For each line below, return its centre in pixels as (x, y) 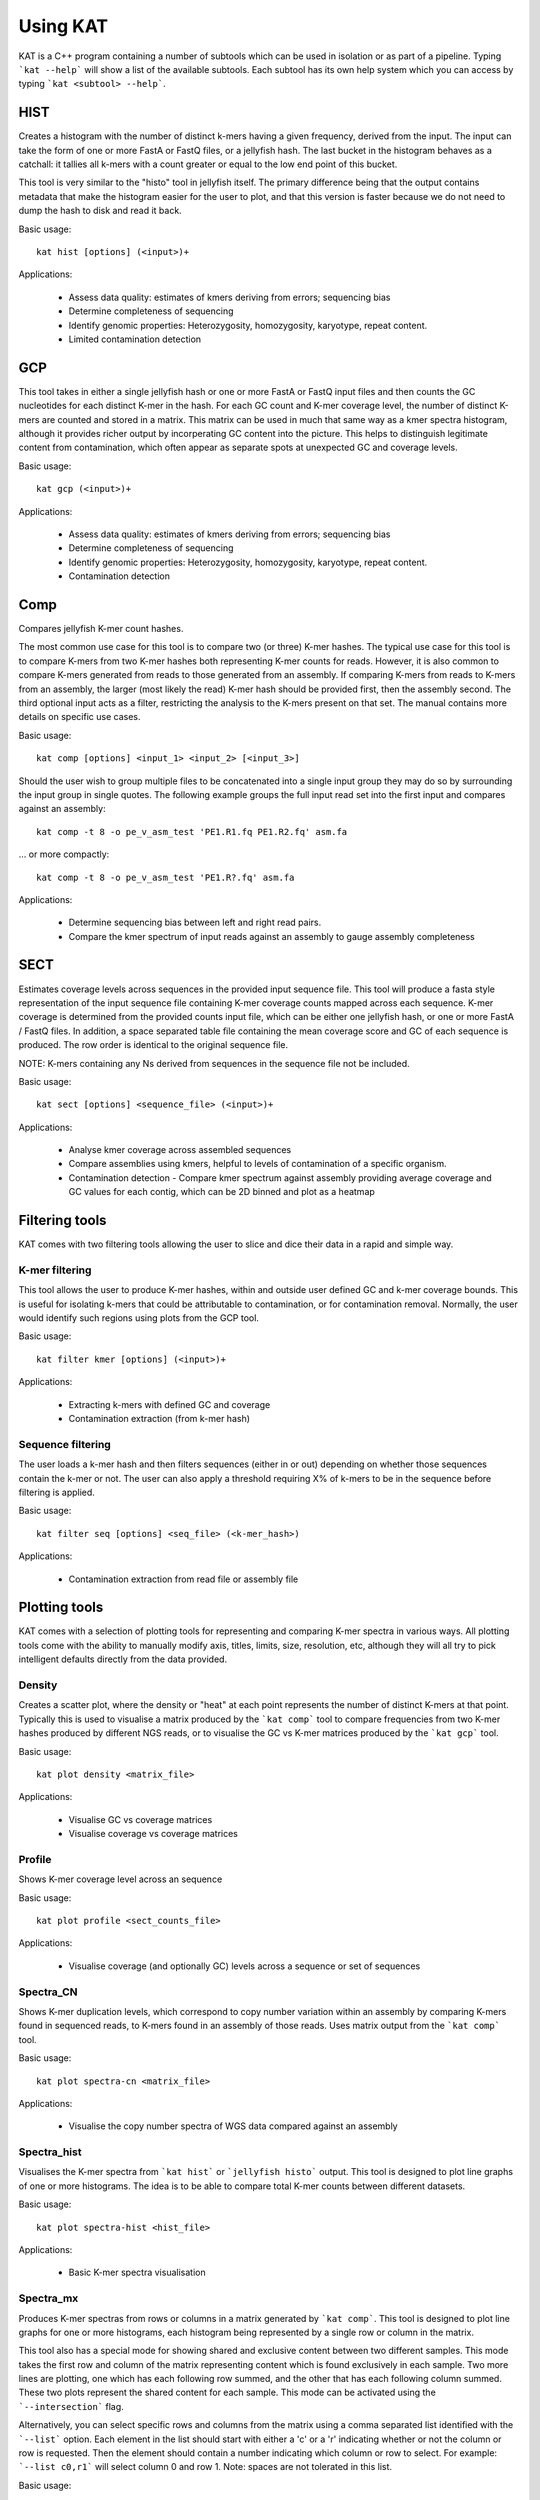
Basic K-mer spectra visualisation (137, 2272)
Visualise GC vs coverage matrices (140, 1819)
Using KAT (63, 26)
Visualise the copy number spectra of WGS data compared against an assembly (233, 2126)
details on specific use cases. (79, 717)
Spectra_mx (48, 2298)
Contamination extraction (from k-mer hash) (159, 1419)
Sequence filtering (65, 1444)
